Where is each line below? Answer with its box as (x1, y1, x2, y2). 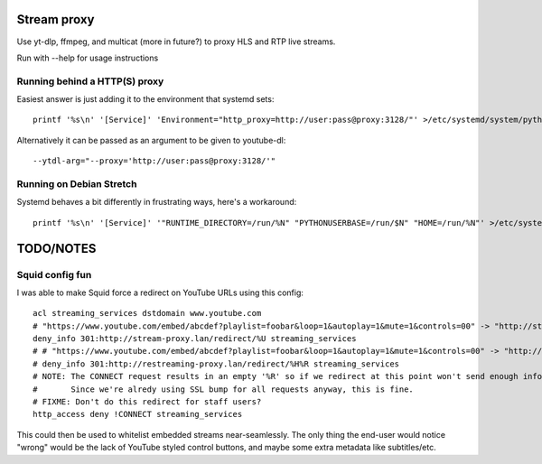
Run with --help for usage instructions (16, 52, 159, 63)
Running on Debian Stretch (16, 177, 137, 190)
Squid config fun (16, 268, 92, 281)
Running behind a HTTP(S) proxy (16, 75, 164, 88)
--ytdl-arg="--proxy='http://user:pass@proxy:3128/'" (33, 156, 276, 166)
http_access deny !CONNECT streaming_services (33, 409, 243, 420)
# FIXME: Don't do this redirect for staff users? (33, 397, 262, 407)
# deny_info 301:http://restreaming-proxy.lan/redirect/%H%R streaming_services (33, 358, 400, 369)
